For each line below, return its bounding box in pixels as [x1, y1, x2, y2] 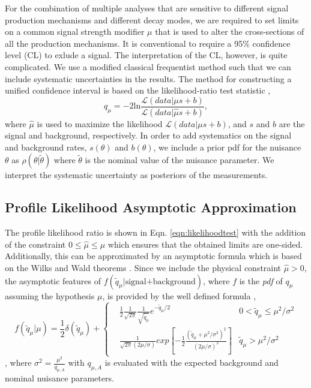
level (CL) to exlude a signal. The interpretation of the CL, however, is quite [5, 49, 288, 61]
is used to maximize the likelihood [37, 117, 163, 130]
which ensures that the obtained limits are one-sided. [107, 237, 303, 250]
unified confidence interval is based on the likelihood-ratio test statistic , [5, 84, 271, 97]
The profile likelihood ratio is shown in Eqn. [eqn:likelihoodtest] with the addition [5, 226, 306, 239]
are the [279, 117, 305, 130]
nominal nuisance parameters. [5, 371, 114, 384]
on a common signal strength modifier [5, 25, 145, 38]
